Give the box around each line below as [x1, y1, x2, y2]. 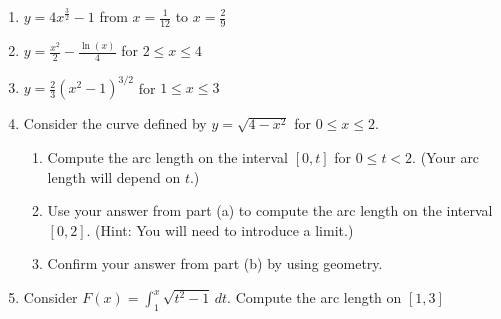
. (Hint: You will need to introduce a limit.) [86, 219, 354, 240]
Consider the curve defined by [23, 113, 207, 134]
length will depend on [47, 166, 181, 187]
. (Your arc [412, 147, 480, 168]
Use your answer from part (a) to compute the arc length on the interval [47, 200, 493, 221]
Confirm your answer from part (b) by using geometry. [47, 253, 383, 274]
